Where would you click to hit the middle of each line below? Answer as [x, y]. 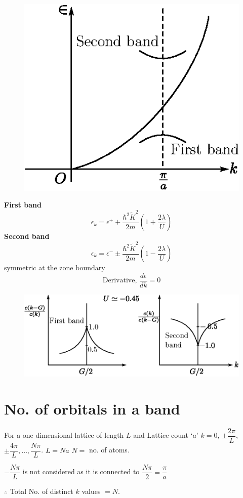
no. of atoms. [109, 450]
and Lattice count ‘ [163, 435]
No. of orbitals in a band [92, 409]
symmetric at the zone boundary [55, 267]
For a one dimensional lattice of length [64, 435]
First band [23, 205]
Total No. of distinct [42, 491]
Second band [27, 236]
